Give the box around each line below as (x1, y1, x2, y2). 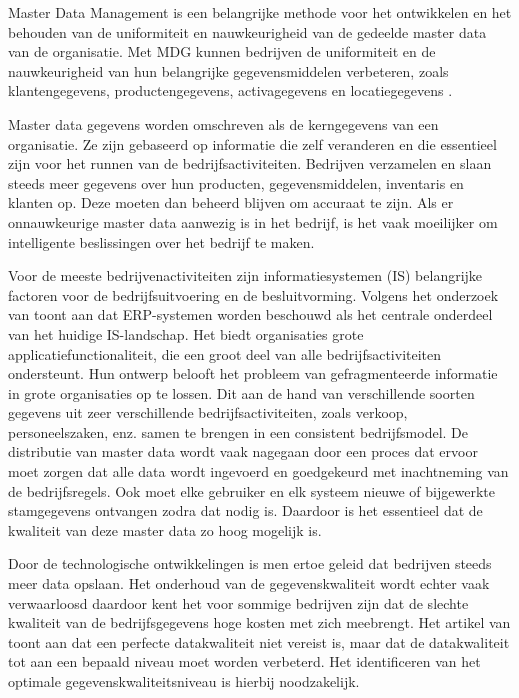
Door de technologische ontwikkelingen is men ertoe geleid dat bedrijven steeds (8, 553, 492, 574)
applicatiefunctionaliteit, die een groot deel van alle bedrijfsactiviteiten (8, 343, 442, 364)
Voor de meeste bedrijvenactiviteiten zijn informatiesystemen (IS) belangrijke (8, 265, 483, 286)
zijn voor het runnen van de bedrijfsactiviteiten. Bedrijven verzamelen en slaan (8, 153, 492, 174)
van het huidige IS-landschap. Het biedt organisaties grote (8, 323, 364, 344)
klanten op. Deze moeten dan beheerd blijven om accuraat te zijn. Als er (8, 192, 454, 213)
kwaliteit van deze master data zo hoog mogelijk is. (8, 519, 322, 540)
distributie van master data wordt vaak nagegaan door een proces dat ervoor (8, 441, 478, 462)
